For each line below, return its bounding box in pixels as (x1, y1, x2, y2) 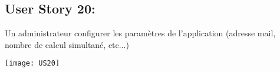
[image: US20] (5, 59, 60, 68)
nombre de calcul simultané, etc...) (5, 38, 129, 50)
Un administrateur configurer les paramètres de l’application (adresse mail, (5, 27, 276, 39)
